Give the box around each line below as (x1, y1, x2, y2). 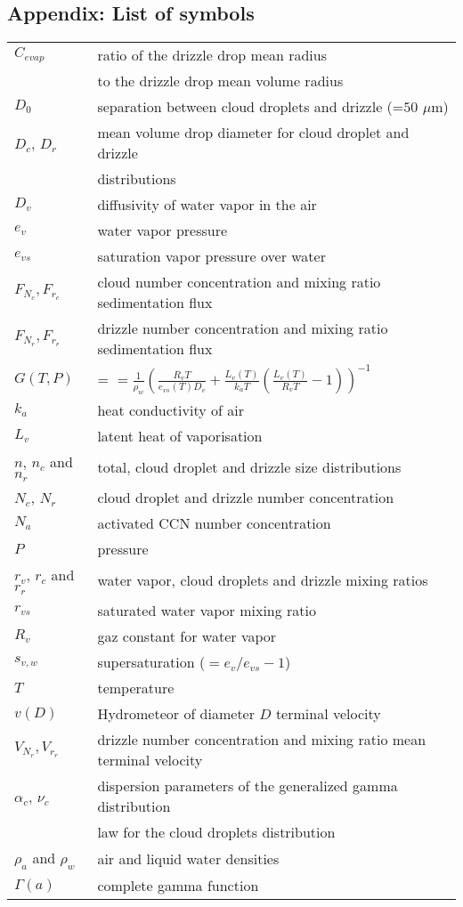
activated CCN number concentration (97, 513, 331, 534)
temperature (97, 677, 175, 699)
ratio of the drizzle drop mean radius (97, 45, 328, 66)
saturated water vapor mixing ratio (97, 600, 317, 621)
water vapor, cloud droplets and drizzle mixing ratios (97, 569, 428, 590)
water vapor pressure (97, 220, 228, 241)
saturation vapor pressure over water (97, 246, 326, 267)
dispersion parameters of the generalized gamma (97, 775, 398, 797)
